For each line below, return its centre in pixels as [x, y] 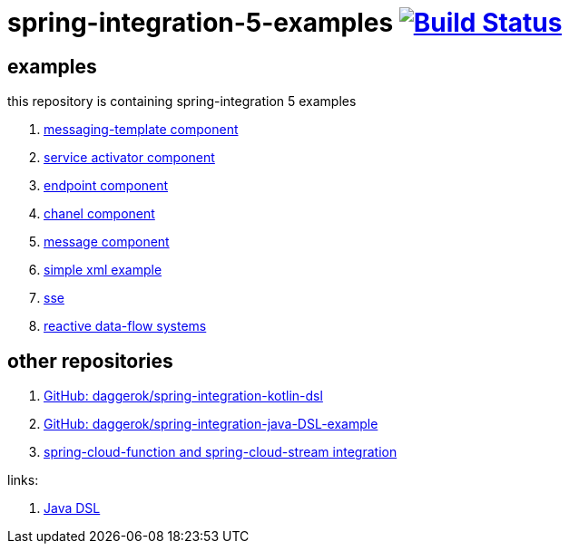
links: [23, 480]
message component [107, 242]
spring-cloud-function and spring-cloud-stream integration [221, 452]
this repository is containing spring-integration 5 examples [182, 101]
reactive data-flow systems [125, 326]
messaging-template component [141, 130]
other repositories [90, 361]
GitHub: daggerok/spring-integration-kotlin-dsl [183, 396]
